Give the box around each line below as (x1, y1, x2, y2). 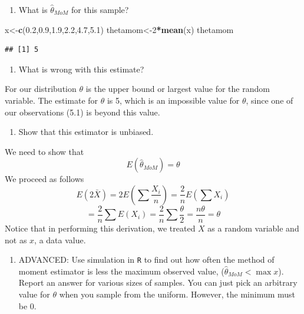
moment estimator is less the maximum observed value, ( (18, 265, 224, 277)
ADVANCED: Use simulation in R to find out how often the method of (18, 253, 275, 266)
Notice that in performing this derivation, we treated (5, 222, 196, 234)
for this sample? (71, 4, 129, 15)
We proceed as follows (5, 173, 84, 185)
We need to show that (5, 145, 84, 157)
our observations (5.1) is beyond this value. (5, 105, 160, 118)
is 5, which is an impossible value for (107, 94, 240, 106)
